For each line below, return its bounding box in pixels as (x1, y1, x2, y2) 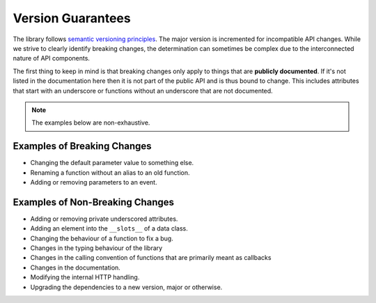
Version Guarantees (13, 10, 132, 26)
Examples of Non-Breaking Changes (13, 196, 174, 208)
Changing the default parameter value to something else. (30, 159, 194, 167)
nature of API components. (13, 54, 91, 63)
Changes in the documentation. (30, 263, 121, 272)
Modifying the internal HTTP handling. (30, 273, 140, 281)
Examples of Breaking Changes (13, 140, 152, 153)
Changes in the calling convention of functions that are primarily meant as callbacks (30, 254, 272, 262)
